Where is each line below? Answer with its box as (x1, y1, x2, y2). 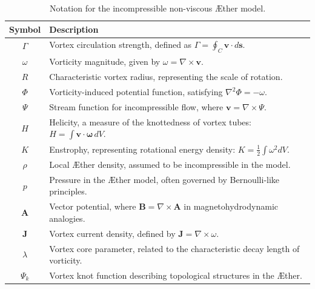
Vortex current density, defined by (49, 227, 176, 239)
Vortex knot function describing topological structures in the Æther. (49, 268, 302, 281)
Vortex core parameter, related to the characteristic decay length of (49, 242, 300, 254)
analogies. (49, 211, 85, 224)
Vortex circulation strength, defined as (49, 38, 192, 51)
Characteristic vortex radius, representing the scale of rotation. (49, 70, 283, 83)
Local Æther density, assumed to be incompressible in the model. (49, 158, 291, 170)
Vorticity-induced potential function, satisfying (49, 85, 223, 98)
